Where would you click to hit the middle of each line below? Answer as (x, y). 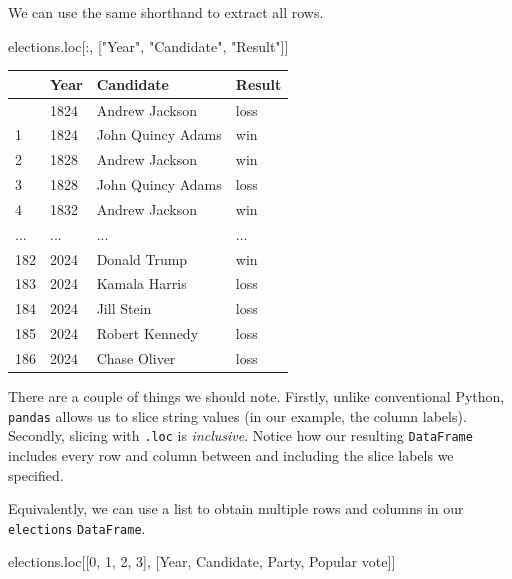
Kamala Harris (141, 283)
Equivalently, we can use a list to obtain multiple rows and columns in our (236, 508)
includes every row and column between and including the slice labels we (231, 454)
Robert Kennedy (147, 333)
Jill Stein (124, 308)
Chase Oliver (136, 357)
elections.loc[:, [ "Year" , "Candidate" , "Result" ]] (148, 45)
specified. (36, 474)
